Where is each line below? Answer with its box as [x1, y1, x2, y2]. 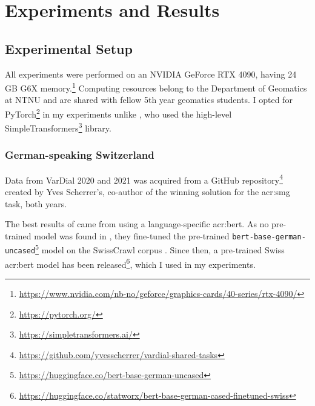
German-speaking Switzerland [5, 147, 154, 162]
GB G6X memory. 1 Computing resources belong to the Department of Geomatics [5, 80, 307, 94]
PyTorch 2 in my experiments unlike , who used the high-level [5, 106, 232, 120]
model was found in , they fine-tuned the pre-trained [34, 229, 230, 242]
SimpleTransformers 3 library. [5, 120, 111, 134]
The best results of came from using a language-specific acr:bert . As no [5, 218, 269, 230]
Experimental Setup [5, 39, 133, 58]
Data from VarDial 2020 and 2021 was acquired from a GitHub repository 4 [5, 171, 283, 186]
